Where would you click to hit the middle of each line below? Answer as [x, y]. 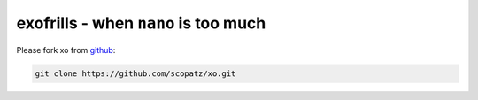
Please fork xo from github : [66, 50]
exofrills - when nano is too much [141, 23]
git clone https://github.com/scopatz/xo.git [135, 73]
